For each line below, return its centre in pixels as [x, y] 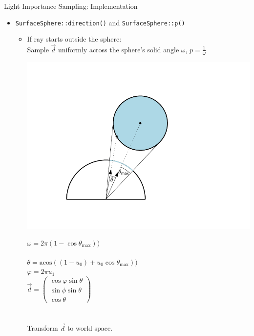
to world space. [90, 328]
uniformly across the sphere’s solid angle [119, 49]
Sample [38, 49]
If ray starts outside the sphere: [74, 39]
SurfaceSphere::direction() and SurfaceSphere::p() [100, 22]
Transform [42, 328]
